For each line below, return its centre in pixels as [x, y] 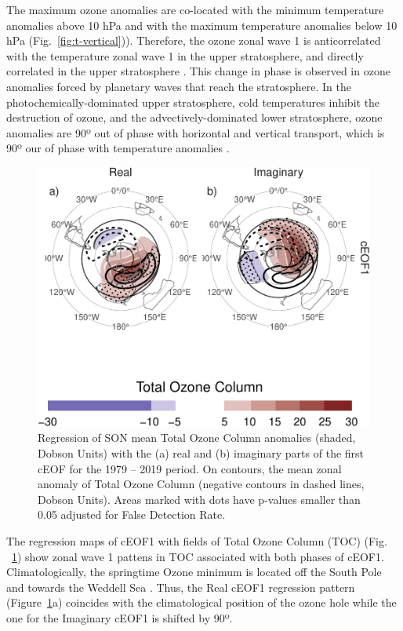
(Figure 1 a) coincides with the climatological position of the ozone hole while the [201, 602]
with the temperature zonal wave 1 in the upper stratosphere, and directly [185, 55]
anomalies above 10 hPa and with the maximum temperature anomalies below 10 [202, 25]
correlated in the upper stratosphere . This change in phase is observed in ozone [198, 71]
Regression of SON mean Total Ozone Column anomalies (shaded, [197, 438]
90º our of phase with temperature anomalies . [118, 148]
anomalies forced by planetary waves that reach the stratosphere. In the [179, 86]
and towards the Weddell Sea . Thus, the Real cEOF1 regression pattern [181, 587]
